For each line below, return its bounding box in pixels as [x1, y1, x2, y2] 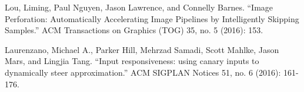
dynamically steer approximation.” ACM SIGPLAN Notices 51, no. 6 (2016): [5, 66, 281, 78]
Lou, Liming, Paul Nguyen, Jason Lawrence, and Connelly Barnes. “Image [5, 1, 273, 13]
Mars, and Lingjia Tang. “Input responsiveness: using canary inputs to [5, 55, 259, 67]
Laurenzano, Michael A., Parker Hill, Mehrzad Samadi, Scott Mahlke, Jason [5, 43, 279, 55]
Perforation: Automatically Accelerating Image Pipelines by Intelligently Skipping [5, 12, 299, 24]
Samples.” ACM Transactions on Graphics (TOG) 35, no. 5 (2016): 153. [5, 24, 263, 36]
